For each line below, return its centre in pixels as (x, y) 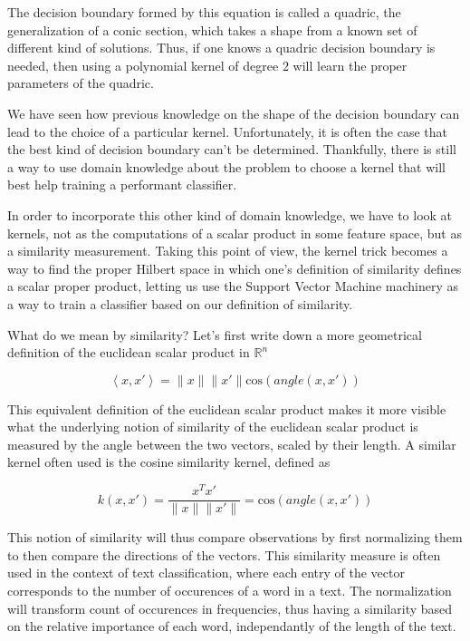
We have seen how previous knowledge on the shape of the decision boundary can (234, 113)
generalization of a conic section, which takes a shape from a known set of (212, 29)
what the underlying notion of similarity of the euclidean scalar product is (213, 427)
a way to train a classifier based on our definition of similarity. (180, 303)
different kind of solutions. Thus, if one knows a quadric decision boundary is (221, 48)
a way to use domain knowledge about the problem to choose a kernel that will (226, 166)
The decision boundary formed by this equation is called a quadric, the (204, 12)
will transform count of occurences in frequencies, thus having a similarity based (230, 608)
